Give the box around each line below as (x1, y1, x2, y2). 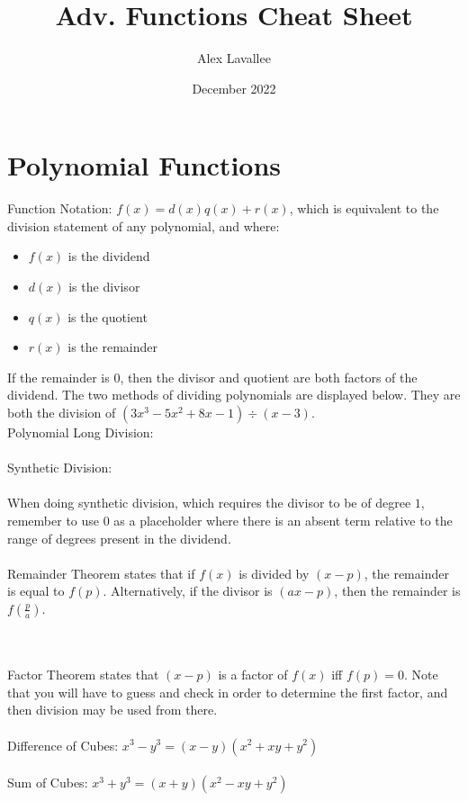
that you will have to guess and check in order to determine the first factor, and (7, 682, 448, 701)
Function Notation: (7, 199, 112, 218)
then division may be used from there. (7, 700, 218, 719)
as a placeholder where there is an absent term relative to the (113, 510, 453, 529)
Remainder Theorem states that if (7, 563, 195, 582)
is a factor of (218, 665, 288, 684)
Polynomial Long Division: (7, 423, 154, 441)
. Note (403, 665, 438, 684)
